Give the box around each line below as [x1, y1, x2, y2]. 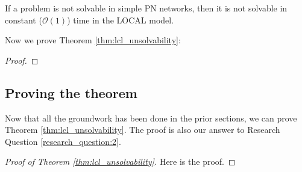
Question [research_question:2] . [5, 135, 121, 147]
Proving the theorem [5, 83, 137, 102]
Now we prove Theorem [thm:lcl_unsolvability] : [5, 34, 181, 46]
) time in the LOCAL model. [67, 13, 174, 26]
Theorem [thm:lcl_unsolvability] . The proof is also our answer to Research [5, 123, 280, 136]
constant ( [5, 13, 42, 26]
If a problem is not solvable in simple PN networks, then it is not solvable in [5, 2, 288, 14]
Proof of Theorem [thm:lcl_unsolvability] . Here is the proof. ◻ [5, 155, 236, 168]
